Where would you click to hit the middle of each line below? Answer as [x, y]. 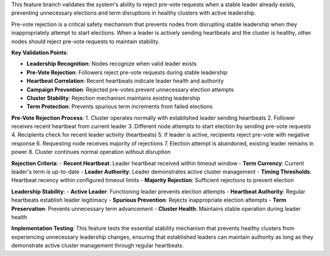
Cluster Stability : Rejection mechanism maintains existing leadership [114, 98]
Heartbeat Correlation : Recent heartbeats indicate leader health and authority [125, 81]
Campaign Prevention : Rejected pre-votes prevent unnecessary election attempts [130, 89]
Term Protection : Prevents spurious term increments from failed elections [120, 106]
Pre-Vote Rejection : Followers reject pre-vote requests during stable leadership [127, 72]
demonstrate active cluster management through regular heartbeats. [97, 246]
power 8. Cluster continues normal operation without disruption [91, 152]
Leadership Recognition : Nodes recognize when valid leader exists [112, 64]
